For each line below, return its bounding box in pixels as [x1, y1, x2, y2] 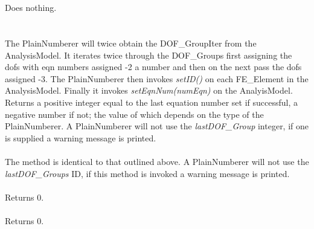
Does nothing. [5, 1, 57, 14]
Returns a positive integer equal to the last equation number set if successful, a [5, 95, 298, 108]
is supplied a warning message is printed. [5, 131, 156, 144]
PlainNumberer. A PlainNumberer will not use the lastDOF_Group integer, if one [5, 120, 309, 132]
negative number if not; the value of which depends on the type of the [5, 108, 264, 120]
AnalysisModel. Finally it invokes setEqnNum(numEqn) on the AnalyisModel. [5, 84, 293, 97]
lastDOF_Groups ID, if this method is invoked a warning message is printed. [5, 167, 290, 179]
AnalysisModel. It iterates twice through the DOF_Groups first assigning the [5, 48, 292, 61]
